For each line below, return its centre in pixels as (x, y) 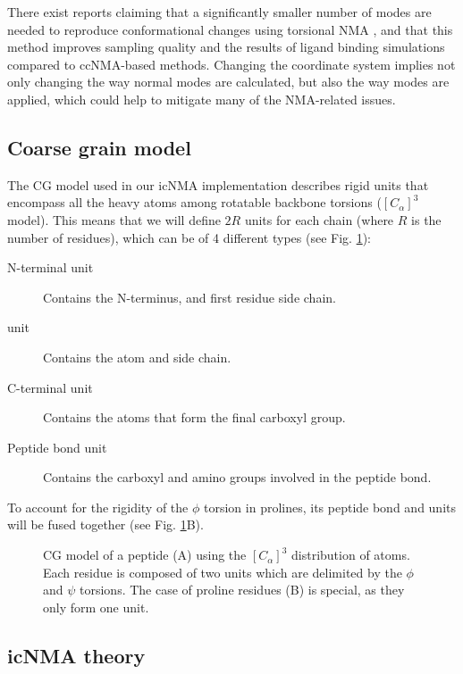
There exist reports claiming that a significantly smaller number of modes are (219, 12)
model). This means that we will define (114, 219)
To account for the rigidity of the (98, 507)
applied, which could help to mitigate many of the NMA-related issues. (202, 99)
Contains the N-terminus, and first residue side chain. (189, 297)
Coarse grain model (99, 147)
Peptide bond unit (57, 447)
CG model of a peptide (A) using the (145, 555)
